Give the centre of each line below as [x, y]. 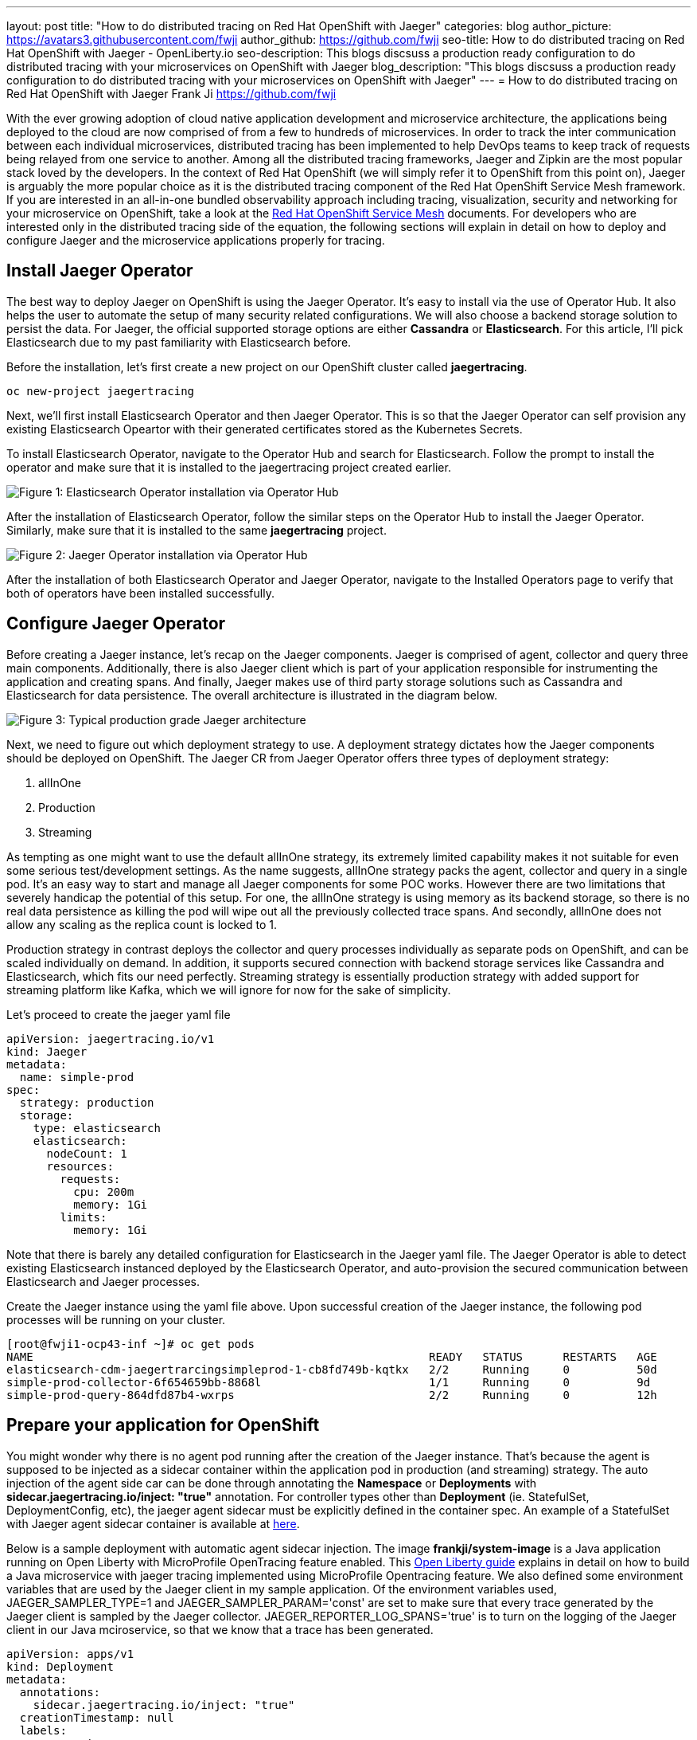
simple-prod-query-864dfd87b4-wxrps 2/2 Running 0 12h [332, 1395]
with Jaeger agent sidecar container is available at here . [153, 1523]
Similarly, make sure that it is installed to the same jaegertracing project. [197, 530]
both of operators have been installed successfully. [140, 593]
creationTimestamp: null [97, 1717]
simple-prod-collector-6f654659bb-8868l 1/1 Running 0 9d [329, 1382]
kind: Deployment [60, 1666]
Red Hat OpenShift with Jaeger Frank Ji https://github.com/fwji [171, 94]
